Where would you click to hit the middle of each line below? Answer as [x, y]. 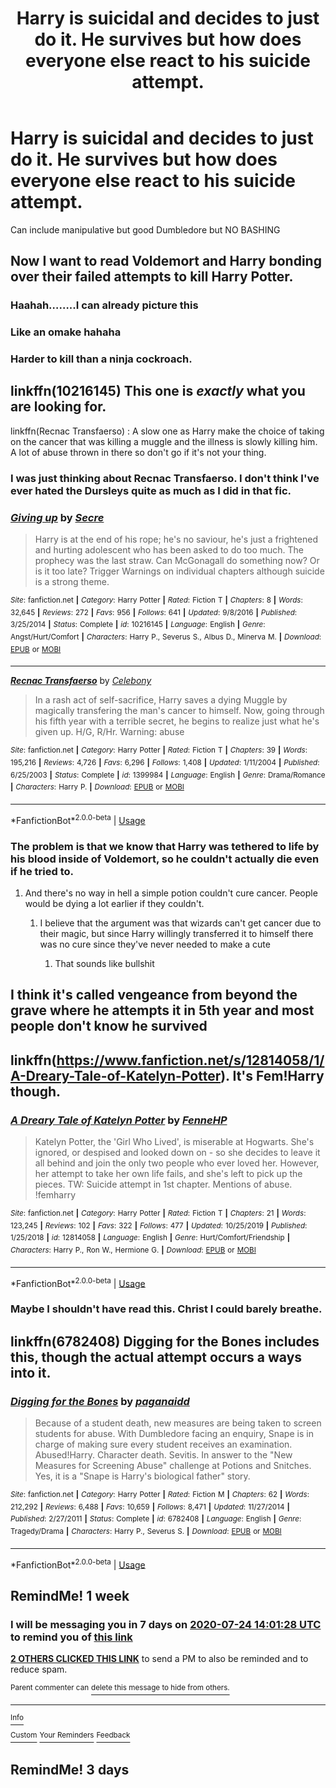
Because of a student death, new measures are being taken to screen [178, 1423]
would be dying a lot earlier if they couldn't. [114, 903]
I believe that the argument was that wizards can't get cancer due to [180, 923]
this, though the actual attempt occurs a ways [156, 1357]
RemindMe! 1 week [70, 1595]
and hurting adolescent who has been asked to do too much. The [169, 550]
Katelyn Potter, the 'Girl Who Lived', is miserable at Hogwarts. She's [174, 1142]
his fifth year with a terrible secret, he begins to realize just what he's [177, 721]
